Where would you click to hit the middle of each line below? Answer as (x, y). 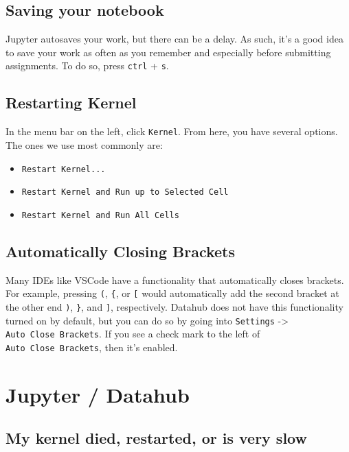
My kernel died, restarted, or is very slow (156, 438)
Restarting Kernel (71, 103)
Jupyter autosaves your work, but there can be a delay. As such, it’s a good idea (174, 39)
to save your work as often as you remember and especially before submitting (168, 52)
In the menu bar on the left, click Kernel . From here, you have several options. (172, 131)
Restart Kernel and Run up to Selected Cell (125, 192)
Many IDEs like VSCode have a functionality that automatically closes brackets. (175, 279)
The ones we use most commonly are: (84, 144)
